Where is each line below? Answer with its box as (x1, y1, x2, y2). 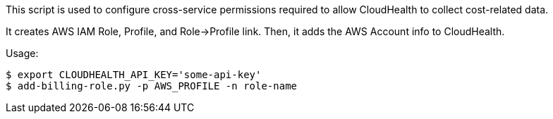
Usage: (6, 47, 39, 59)
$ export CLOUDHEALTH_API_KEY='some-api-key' (6, 69, 262, 80)
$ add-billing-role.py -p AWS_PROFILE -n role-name (6, 80, 298, 92)
